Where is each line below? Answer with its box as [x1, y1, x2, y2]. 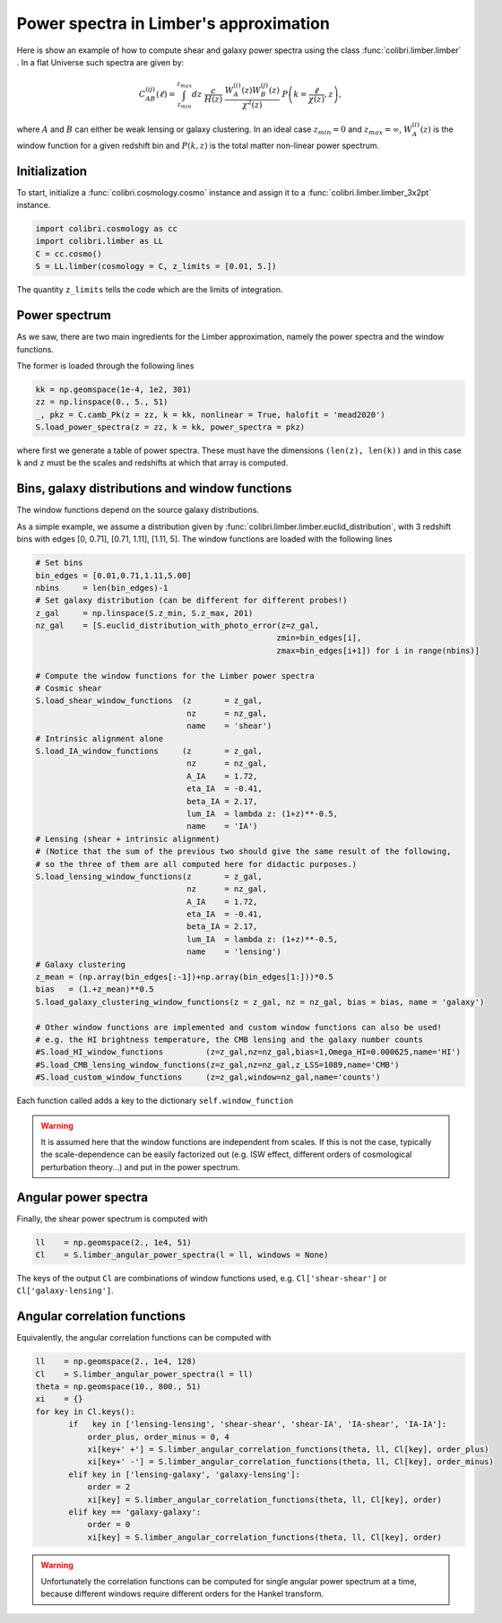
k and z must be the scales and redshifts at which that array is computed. [16, 457, 289, 468]
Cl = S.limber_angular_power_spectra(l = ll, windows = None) [35, 1249, 329, 1260]
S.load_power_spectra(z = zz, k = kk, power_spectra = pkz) [35, 422, 306, 432]
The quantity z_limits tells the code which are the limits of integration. [16, 284, 283, 295]
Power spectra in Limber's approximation [16, 13, 331, 33]
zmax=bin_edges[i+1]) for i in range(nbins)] [276, 646, 480, 655]
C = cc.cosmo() [35, 248, 102, 259]
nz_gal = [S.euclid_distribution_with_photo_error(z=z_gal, [35, 621, 320, 631]
